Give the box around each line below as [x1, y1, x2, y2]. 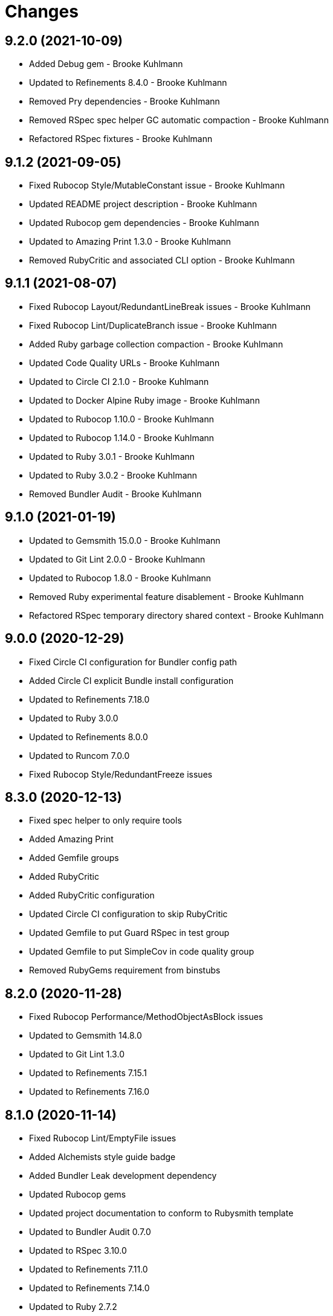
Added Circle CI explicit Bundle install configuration [29, 675, 234, 686]
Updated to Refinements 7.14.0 [29, 1283, 150, 1294]
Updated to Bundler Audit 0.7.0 [29, 1227, 151, 1237]
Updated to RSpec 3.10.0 [29, 1245, 127, 1256]
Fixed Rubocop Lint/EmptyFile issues [29, 1133, 176, 1144]
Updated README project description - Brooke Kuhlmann [29, 199, 257, 210]
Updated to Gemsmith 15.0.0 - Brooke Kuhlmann [29, 535, 221, 546]
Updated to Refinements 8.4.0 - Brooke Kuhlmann [29, 77, 227, 88]
